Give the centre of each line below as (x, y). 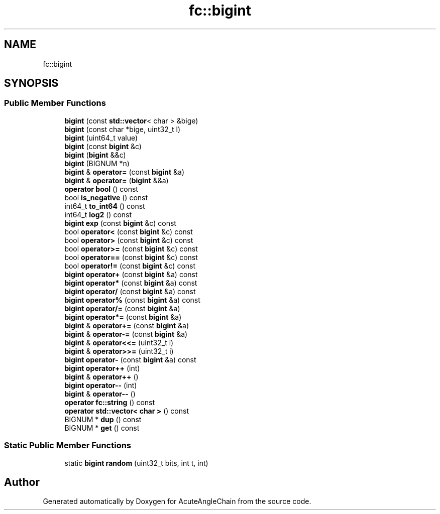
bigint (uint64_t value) (101, 138)
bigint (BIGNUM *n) (97, 163)
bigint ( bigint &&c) (95, 155)
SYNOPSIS (31, 83)
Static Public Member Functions (68, 445)
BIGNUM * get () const (102, 428)
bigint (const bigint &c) (103, 146)
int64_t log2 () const (98, 214)
